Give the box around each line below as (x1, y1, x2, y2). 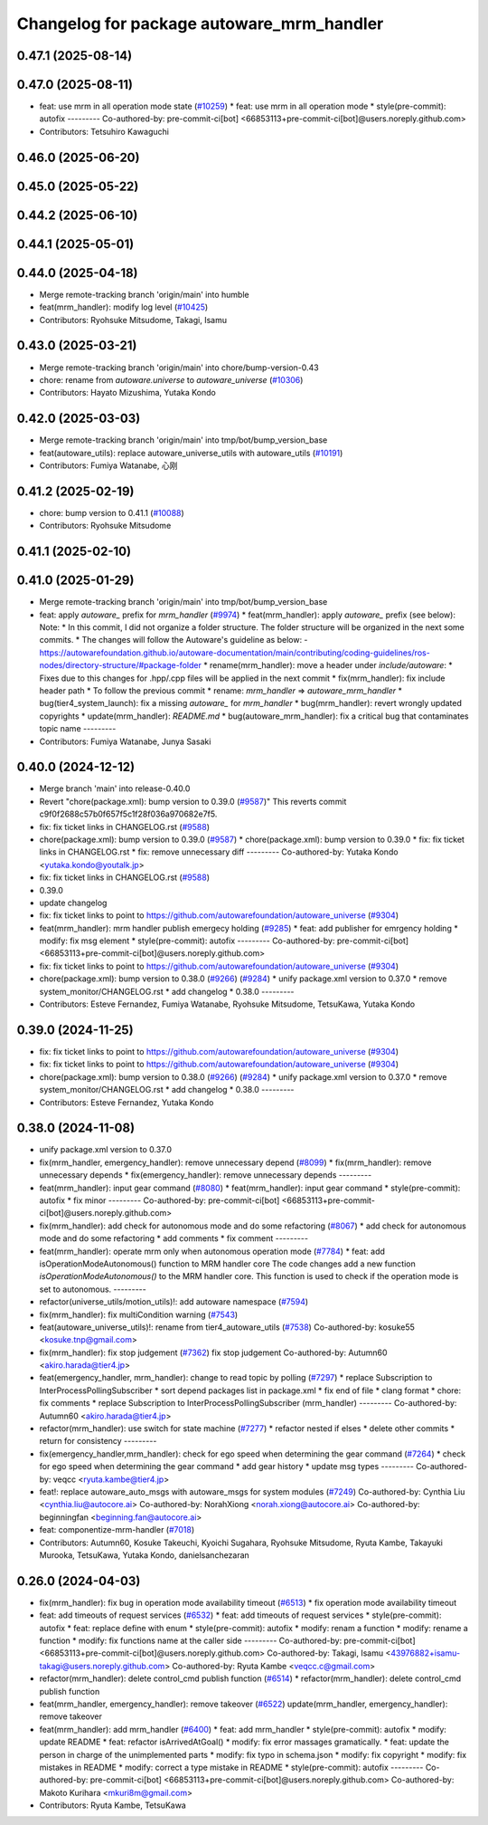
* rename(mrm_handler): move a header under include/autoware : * (203, 660, 454, 671)
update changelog (39, 897, 108, 908)
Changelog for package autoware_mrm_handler (16, 14, 384, 33)
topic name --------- (39, 723, 117, 734)
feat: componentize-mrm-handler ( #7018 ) (39, 1524, 195, 1535)
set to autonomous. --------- (39, 1284, 146, 1295)
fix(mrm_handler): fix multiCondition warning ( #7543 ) (39, 1309, 239, 1320)
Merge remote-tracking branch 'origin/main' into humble (39, 289, 249, 300)
